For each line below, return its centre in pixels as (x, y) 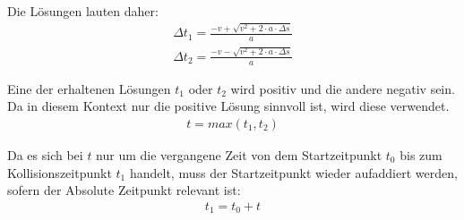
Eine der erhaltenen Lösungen (89, 88)
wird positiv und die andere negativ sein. (343, 88)
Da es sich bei (45, 154)
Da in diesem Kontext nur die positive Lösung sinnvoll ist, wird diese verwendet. (228, 106)
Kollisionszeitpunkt (60, 172)
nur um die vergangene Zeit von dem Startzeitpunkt (239, 154)
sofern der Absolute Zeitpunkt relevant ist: (124, 190)
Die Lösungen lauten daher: (83, 11)
